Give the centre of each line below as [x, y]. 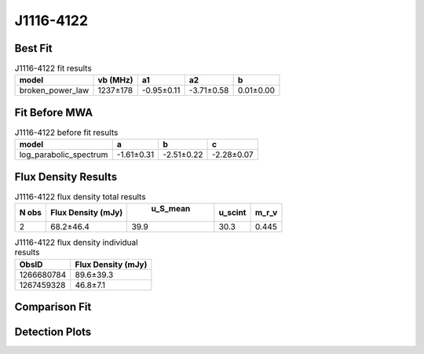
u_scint [232, 213]
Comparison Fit [53, 307]
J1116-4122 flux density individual [76, 243]
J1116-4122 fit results [53, 68]
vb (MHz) [115, 80]
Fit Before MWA [54, 113]
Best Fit [33, 48]
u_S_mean [171, 209]
